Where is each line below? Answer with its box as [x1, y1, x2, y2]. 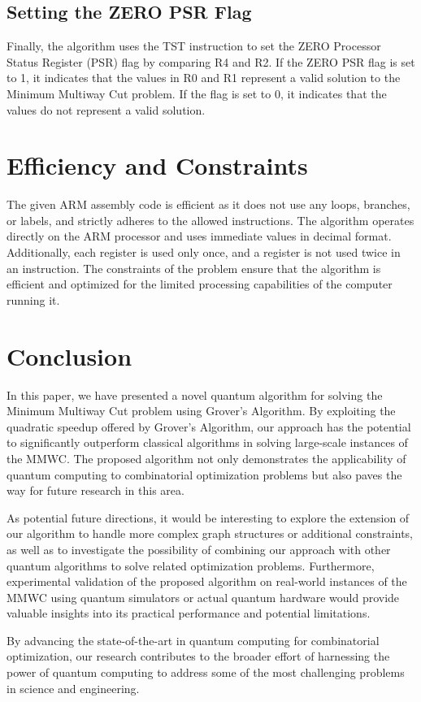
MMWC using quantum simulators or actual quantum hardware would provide [7, 588, 400, 605]
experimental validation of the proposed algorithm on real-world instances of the [7, 573, 407, 590]
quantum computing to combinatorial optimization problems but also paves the [7, 466, 402, 483]
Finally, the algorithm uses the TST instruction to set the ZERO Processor [7, 37, 381, 54]
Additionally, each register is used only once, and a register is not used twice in [7, 244, 401, 261]
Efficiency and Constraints [7, 149, 308, 182]
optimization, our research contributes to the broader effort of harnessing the [7, 648, 390, 665]
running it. [7, 291, 60, 308]
